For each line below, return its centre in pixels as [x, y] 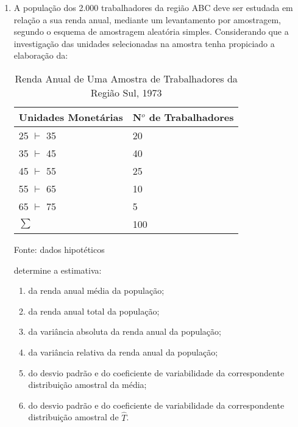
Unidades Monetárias [71, 117]
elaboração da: [41, 55]
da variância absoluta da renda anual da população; [125, 331]
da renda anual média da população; [96, 290]
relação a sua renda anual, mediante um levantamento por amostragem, [147, 19]
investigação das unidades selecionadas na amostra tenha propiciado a [144, 43]
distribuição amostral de [73, 417]
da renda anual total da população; [94, 311]
